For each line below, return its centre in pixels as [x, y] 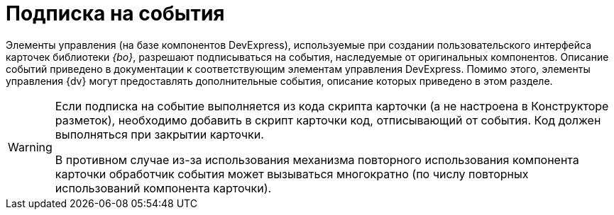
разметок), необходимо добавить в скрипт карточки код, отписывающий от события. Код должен [328, 120]
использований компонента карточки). [163, 188]
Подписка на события [115, 13]
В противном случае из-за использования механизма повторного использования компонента [317, 159]
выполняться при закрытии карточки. [159, 134]
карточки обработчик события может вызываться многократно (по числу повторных [292, 174]
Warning [30, 147]
